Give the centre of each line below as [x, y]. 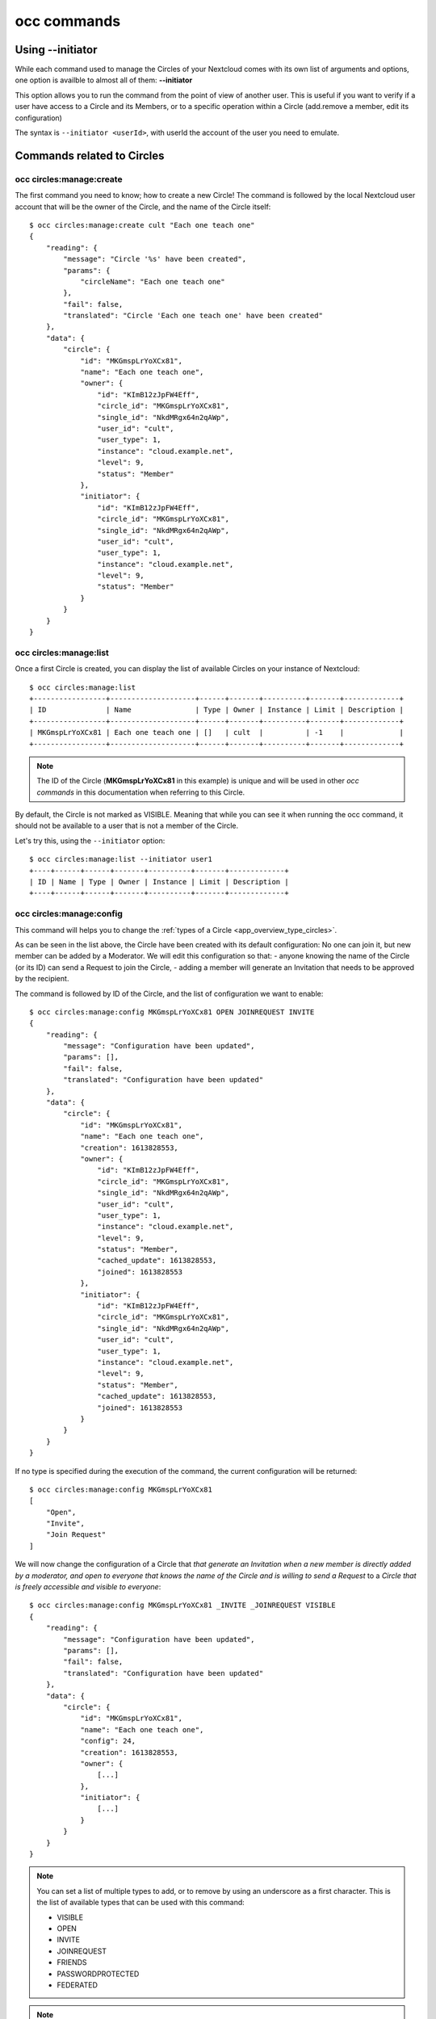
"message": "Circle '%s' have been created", [155, 259]
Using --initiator [56, 50]
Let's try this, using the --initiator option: [90, 841]
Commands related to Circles [90, 155]
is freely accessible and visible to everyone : [88, 1587]
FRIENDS [72, 1962]
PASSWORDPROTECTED [98, 1974]
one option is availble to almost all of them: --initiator [104, 80]
